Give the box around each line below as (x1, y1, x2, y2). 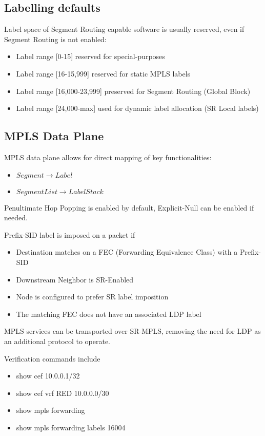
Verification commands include (4, 353, 100, 364)
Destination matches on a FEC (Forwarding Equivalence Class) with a (16, 247, 238, 257)
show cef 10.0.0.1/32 (16, 370, 80, 381)
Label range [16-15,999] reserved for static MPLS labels (16, 68, 191, 79)
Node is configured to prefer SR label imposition (16, 291, 169, 302)
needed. (4, 212, 28, 223)
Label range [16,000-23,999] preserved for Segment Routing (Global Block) (16, 85, 251, 96)
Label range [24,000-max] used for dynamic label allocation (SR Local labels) (16, 103, 259, 113)
